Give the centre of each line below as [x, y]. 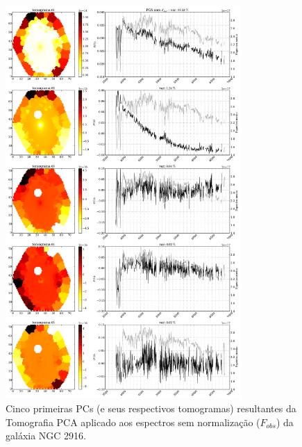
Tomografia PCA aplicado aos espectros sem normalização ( [133, 422]
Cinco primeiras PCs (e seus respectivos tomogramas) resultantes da [151, 408]
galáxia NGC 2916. [46, 436]
